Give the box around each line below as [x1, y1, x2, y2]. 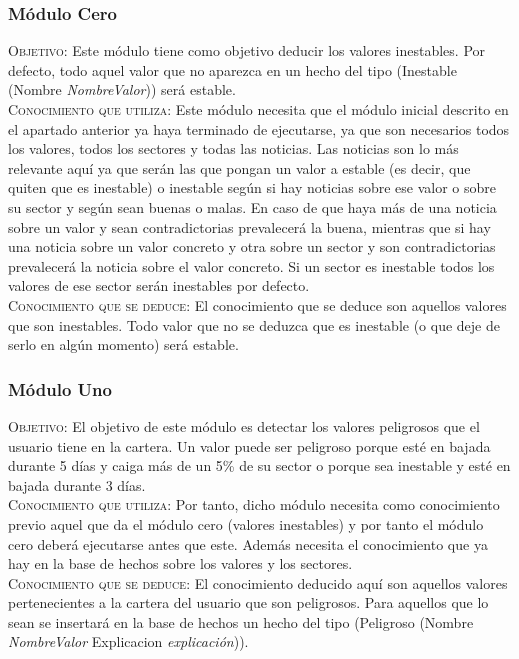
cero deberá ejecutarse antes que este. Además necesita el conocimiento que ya [8, 533, 488, 554]
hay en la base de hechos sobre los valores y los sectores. [8, 553, 353, 574]
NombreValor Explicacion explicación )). [8, 631, 249, 652]
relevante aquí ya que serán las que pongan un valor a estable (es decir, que [8, 157, 471, 178]
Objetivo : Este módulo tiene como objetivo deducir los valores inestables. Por [8, 40, 486, 61]
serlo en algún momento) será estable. [8, 334, 239, 355]
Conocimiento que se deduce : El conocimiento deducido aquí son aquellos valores [8, 572, 508, 593]
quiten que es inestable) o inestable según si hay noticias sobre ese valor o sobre [8, 177, 497, 198]
